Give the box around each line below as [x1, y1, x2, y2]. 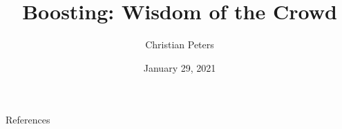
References [6, 112, 50, 127]
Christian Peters [145, 37, 214, 52]
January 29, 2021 [143, 60, 216, 75]
